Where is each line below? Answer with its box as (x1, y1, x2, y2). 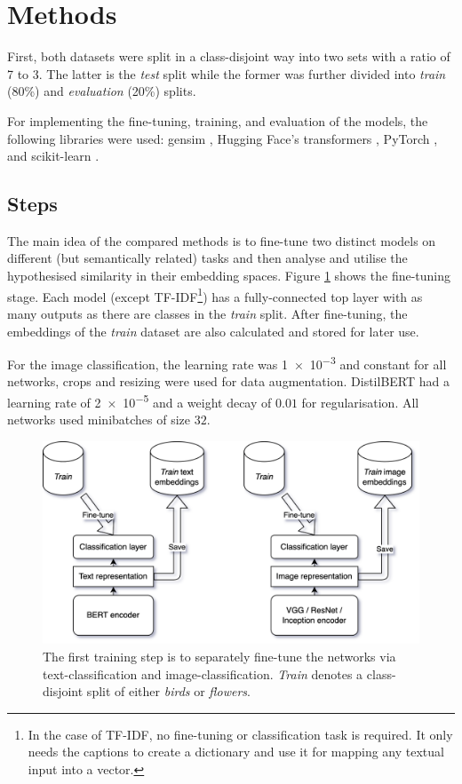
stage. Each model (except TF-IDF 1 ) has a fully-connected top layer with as (7, 284, 423, 305)
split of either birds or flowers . (86, 682, 251, 701)
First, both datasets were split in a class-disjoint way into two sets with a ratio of (7, 47, 450, 66)
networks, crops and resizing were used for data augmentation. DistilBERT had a (7, 372, 450, 391)
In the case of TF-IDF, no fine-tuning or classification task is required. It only (28, 725, 453, 743)
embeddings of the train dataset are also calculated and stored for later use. (7, 321, 419, 340)
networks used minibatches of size (7, 410, 191, 429)
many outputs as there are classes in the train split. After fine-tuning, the (7, 304, 408, 322)
